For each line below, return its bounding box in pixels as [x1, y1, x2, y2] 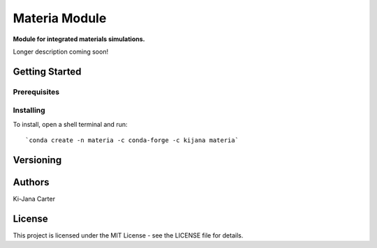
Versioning [13, 154, 62, 166]
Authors [13, 176, 50, 188]
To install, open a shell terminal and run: [13, 120, 128, 128]
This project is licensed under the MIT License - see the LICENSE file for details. [13, 231, 244, 240]
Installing [13, 105, 45, 115]
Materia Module [13, 10, 107, 26]
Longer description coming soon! [13, 47, 108, 56]
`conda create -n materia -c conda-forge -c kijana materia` [25, 137, 239, 144]
